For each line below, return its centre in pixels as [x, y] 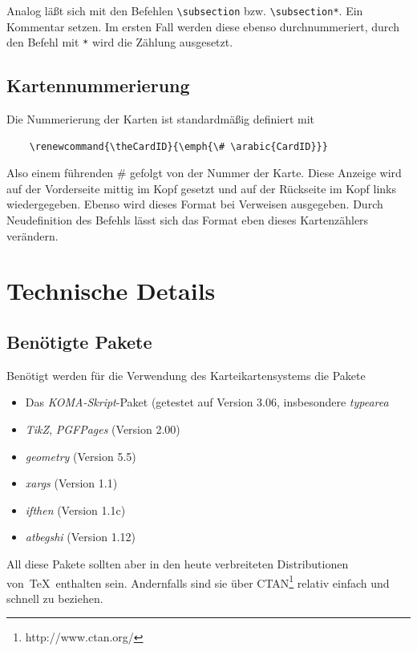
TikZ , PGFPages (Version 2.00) [103, 429]
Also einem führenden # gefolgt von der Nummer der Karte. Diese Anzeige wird [204, 173]
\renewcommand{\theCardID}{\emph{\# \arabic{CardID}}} [178, 146]
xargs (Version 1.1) [71, 483]
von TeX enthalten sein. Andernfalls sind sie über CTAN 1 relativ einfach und [198, 581]
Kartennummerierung [98, 85]
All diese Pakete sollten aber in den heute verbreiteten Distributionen [178, 564]
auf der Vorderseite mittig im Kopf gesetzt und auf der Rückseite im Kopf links [201, 188]
